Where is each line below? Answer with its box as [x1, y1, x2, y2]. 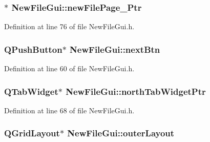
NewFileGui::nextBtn [70, 43, 160, 55]
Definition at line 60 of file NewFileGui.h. [4, 63, 135, 74]
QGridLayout [4, 127, 60, 139]
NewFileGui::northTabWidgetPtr [66, 85, 206, 97]
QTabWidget [4, 85, 58, 97]
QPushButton [4, 43, 62, 55]
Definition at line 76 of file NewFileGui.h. [4, 21, 135, 32]
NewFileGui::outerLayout [67, 127, 175, 139]
